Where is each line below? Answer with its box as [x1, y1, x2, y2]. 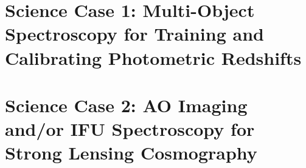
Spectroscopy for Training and [5, 21, 264, 46]
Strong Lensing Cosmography [5, 140, 257, 165]
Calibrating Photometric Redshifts [5, 45, 302, 70]
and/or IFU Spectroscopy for [5, 116, 255, 141]
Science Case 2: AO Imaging [5, 92, 248, 117]
